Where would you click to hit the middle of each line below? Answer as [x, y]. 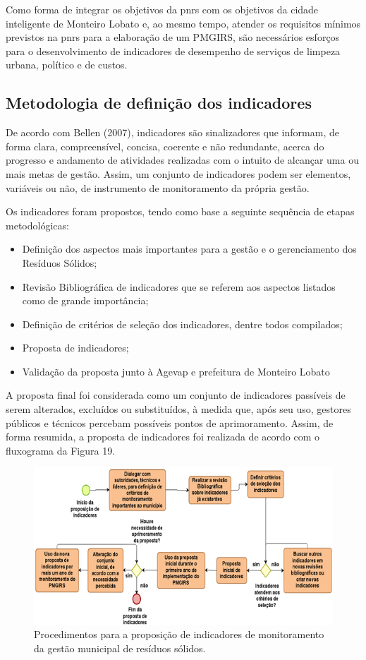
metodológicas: [37, 225]
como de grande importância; [85, 300]
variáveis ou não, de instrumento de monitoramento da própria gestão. [158, 187]
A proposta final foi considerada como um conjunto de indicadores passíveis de [176, 395]
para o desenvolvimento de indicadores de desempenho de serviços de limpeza [173, 50]
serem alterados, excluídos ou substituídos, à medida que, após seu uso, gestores [178, 409]
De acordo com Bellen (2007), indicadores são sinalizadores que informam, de [172, 132]
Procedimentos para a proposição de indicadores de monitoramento [179, 634]
